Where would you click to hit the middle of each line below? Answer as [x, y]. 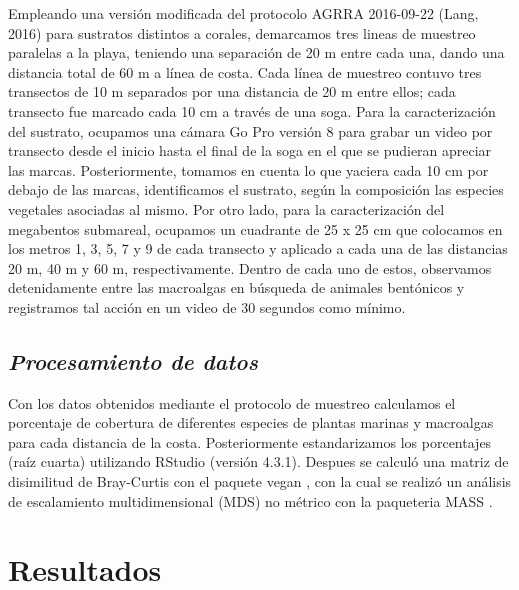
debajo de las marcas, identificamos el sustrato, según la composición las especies [256, 189]
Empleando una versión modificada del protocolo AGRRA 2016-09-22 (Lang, [243, 13]
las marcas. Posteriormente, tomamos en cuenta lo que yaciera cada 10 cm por [248, 169]
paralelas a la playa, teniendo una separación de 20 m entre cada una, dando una [256, 52]
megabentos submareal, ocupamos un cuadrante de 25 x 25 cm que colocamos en [255, 228]
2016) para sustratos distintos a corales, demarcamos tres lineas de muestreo [242, 32]
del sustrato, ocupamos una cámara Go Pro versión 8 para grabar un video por [250, 130]
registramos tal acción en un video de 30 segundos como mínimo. [207, 306]
